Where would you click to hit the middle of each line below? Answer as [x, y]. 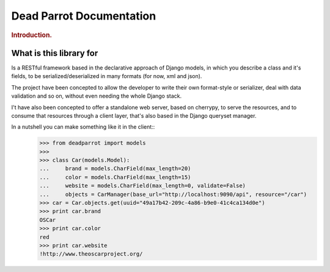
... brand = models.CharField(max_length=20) [115, 169]
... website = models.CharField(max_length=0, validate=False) [143, 186]
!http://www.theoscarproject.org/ [91, 254]
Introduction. [31, 35]
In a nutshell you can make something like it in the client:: [83, 127]
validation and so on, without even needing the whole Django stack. [97, 96]
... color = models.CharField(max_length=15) [115, 177]
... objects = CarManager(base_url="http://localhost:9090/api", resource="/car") [173, 194]
